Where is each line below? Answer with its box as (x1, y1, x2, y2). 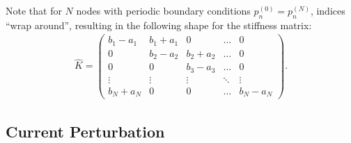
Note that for (6, 3, 62, 17)
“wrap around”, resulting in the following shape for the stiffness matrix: (6, 17, 312, 32)
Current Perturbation (6, 120, 165, 142)
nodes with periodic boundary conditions (76, 3, 251, 17)
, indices (310, 3, 345, 17)
